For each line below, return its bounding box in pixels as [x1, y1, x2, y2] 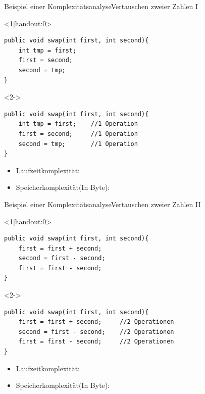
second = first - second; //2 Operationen [18, 328, 174, 335]
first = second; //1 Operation [18, 130, 138, 137]
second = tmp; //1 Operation [18, 140, 138, 147]
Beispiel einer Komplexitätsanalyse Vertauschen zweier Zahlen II [4, 199, 201, 209]
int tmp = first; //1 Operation [18, 120, 138, 128]
